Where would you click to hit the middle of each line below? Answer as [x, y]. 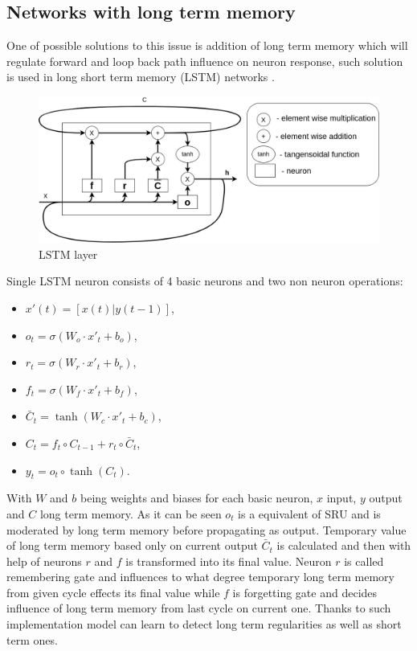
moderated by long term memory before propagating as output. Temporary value [206, 529]
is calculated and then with [344, 545]
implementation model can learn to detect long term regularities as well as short [204, 624]
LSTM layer [68, 254]
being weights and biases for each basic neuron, [196, 498]
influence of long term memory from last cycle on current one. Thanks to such [199, 608]
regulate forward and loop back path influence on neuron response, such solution [205, 61]
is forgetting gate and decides [305, 592]
